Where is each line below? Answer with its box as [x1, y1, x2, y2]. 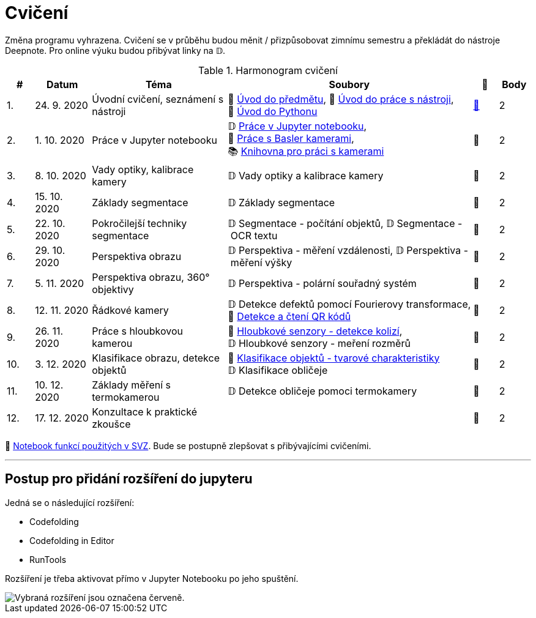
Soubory [329, 78, 370, 91]
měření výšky [230, 256, 292, 269]
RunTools [29, 554, 67, 565]
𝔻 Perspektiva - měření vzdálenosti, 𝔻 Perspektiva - [228, 244, 469, 256]
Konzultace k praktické [92, 405, 197, 418]
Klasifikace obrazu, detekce [92, 351, 220, 364]
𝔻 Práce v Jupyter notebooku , [228, 119, 367, 132]
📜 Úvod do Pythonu [228, 105, 318, 117]
